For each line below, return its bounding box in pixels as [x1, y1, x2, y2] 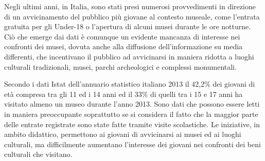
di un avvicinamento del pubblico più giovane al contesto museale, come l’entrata [4, 11, 260, 22]
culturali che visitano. [4, 149, 73, 159]
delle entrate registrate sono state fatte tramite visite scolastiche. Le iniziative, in [4, 118, 260, 129]
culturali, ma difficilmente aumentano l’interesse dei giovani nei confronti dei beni [4, 138, 261, 149]
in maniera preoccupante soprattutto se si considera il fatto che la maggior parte [4, 108, 258, 119]
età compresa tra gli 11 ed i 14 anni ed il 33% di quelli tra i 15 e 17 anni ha [4, 88, 243, 99]
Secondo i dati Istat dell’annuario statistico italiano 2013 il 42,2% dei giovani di [4, 78, 255, 89]
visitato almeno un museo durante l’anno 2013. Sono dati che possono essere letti [4, 98, 260, 109]
